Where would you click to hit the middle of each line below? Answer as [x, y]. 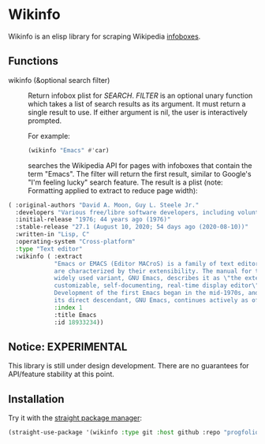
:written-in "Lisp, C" [52, 234]
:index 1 [68, 308]
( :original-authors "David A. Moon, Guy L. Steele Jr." [104, 205]
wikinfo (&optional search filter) [59, 80]
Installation [36, 399]
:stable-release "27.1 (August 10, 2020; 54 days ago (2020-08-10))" [132, 227]
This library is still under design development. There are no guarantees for [129, 366]
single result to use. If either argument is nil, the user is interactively [138, 112]
